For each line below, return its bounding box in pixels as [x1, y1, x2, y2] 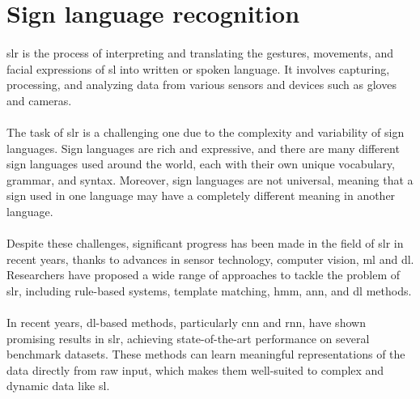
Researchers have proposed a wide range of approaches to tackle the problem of [6, 266, 401, 283]
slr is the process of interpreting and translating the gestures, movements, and [6, 44, 394, 61]
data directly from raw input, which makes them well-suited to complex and [6, 361, 384, 378]
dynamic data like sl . [6, 377, 110, 394]
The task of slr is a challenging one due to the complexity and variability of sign [6, 123, 405, 140]
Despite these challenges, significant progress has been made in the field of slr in [6, 235, 404, 252]
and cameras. [6, 91, 72, 108]
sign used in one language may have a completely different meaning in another [6, 187, 396, 204]
